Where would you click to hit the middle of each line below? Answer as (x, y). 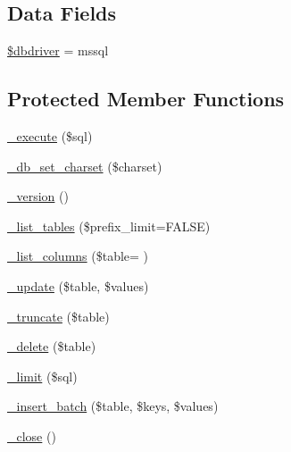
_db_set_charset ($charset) (85, 166)
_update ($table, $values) (78, 285)
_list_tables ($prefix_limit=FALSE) (109, 226)
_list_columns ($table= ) (78, 256)
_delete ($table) (52, 346)
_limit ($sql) (42, 376)
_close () (32, 435)
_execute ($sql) (50, 136)
